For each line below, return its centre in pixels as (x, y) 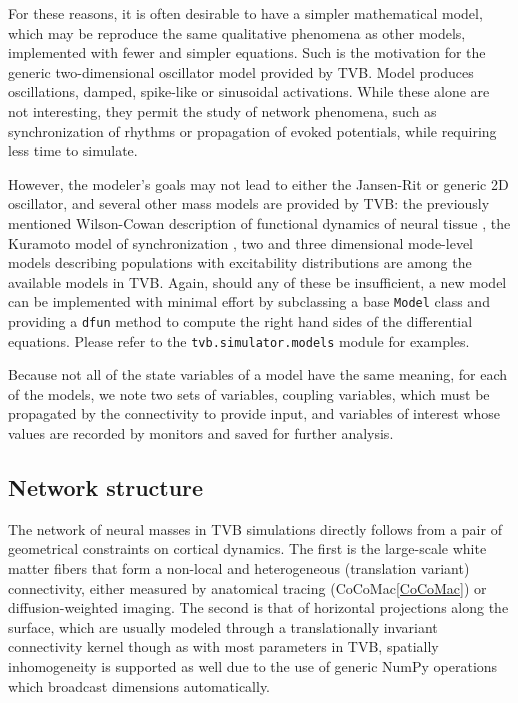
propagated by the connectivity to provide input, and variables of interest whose (254, 413)
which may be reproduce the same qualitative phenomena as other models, (237, 32)
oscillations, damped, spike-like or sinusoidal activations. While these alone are (249, 91)
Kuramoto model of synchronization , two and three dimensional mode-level (240, 242)
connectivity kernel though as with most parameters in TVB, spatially (223, 646)
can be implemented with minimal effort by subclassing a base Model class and (249, 301)
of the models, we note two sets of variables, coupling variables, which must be (249, 393)
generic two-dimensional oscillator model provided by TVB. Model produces (241, 71)
